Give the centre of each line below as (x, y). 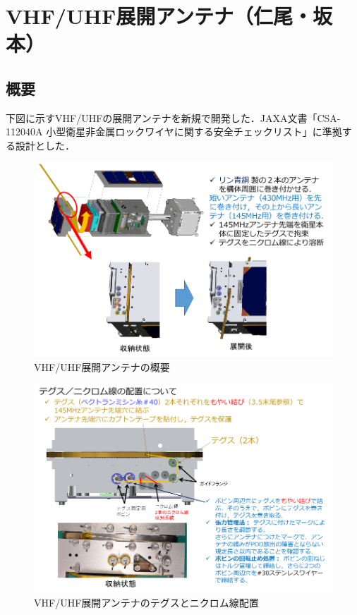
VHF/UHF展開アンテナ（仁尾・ (159, 16)
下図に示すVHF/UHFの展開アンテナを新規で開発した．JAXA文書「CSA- (173, 117)
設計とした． (45, 145)
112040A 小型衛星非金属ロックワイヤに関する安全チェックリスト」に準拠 (174, 132)
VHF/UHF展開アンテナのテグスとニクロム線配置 (146, 602)
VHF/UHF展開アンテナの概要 (102, 367)
